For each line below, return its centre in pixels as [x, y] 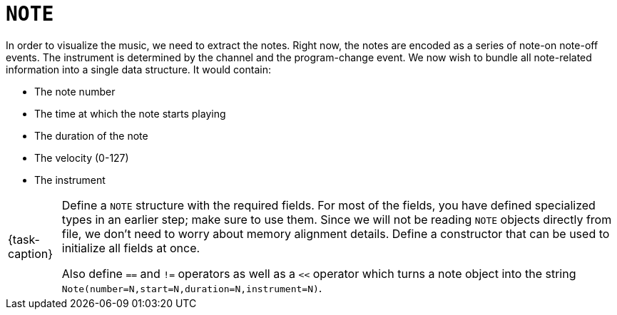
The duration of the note [91, 135]
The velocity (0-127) [82, 157]
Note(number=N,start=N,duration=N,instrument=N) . [192, 288]
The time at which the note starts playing [130, 113]
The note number [75, 91]
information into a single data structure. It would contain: [138, 69]
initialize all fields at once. [131, 248]
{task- [24, 239]
